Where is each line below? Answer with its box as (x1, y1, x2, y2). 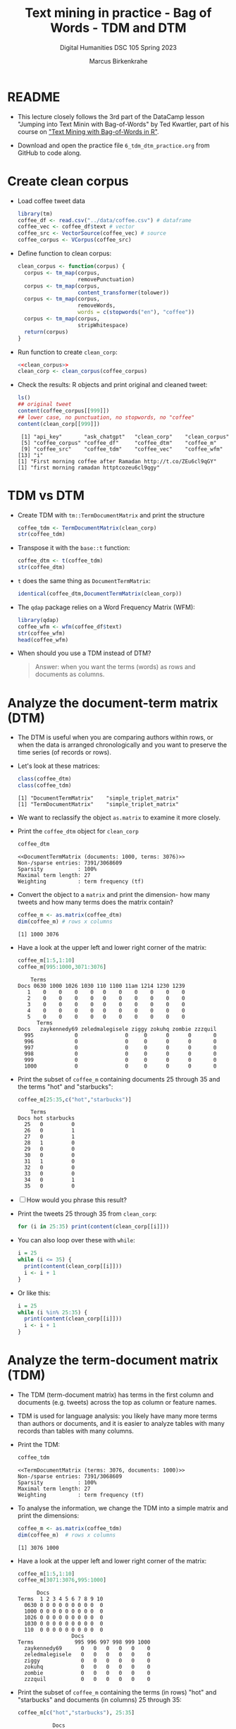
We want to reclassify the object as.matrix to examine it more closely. (17, 813, 221, 822)
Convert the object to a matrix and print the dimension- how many (17, 891, 210, 898)
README (7, 89, 61, 105)
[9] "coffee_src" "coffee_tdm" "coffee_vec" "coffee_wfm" (20, 446, 223, 453)
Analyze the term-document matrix (7, 1352, 218, 1369)
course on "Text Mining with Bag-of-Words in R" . (17, 127, 160, 135)
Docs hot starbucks (17, 1115, 75, 1122)
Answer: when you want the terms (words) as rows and (35, 663, 196, 671)
